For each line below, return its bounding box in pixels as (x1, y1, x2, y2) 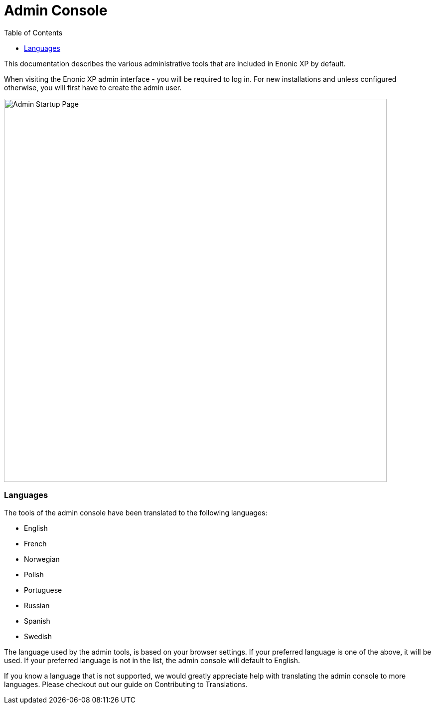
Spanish (24, 616, 50, 625)
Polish (24, 570, 44, 579)
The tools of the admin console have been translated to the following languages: (4, 508, 268, 517)
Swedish (24, 632, 52, 641)
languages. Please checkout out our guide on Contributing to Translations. (4, 680, 248, 689)
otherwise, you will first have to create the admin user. (4, 83, 182, 92)
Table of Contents (4, 28, 63, 37)
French (24, 539, 47, 548)
